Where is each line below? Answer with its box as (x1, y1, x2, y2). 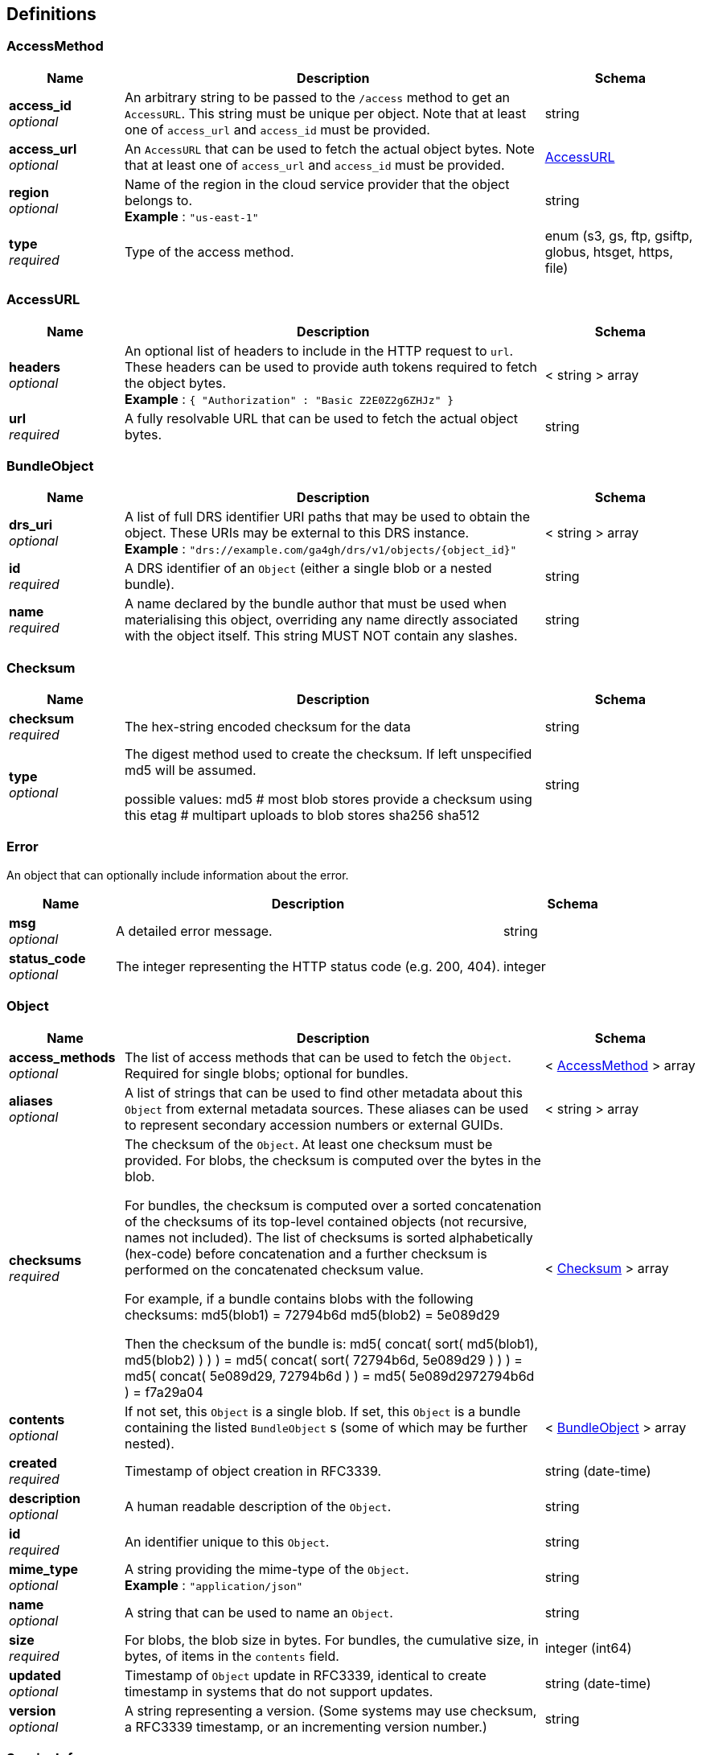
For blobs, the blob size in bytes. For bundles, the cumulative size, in (124, 1631, 539, 1648)
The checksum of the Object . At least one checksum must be (124, 1135, 493, 1152)
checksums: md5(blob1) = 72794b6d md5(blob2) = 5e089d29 (124, 1306, 500, 1323)
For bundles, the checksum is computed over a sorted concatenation (124, 1197, 542, 1213)
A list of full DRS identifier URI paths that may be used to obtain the (124, 509, 531, 525)
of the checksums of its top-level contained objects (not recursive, (124, 1213, 528, 1230)
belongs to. (124, 192, 193, 208)
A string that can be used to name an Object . (124, 1604, 393, 1621)
